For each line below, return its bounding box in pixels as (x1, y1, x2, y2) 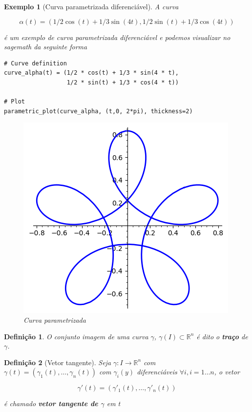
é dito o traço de (196, 331, 248, 341)
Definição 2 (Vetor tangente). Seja (4, 357, 111, 367)
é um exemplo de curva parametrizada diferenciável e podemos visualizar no (4, 32, 231, 42)
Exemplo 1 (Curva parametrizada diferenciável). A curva (4, 1, 179, 11)
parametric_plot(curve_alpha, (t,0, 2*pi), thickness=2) (4, 107, 193, 115)
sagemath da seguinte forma (4, 41, 87, 52)
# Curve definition (4, 60, 67, 67)
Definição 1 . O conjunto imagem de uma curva (4, 331, 148, 341)
